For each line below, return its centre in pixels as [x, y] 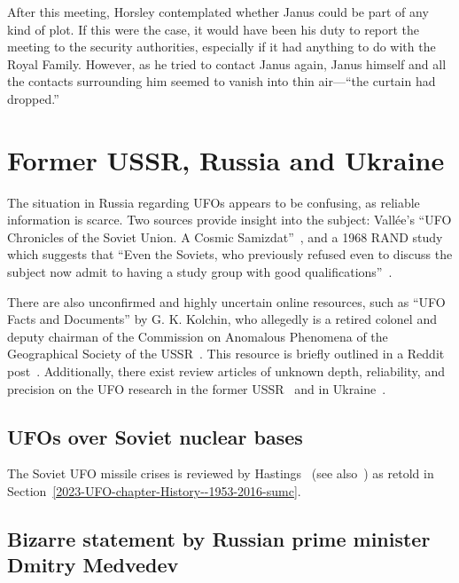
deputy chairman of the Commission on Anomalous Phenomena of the [198, 336]
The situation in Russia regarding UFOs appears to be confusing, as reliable [214, 202]
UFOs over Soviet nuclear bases [155, 436]
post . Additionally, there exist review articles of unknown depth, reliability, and [226, 371]
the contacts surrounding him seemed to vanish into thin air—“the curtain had [222, 81]
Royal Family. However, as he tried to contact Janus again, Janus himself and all [227, 63]
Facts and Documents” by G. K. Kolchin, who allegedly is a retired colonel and [222, 319]
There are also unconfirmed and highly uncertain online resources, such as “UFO [226, 301]
